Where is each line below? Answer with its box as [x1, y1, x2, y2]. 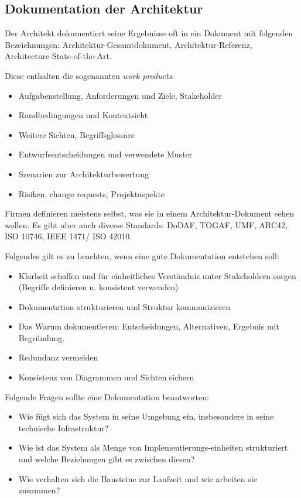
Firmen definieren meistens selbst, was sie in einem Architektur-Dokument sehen [5, 207, 295, 219]
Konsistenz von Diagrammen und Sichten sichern [18, 371, 194, 383]
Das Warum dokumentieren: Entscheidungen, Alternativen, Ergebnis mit [18, 320, 279, 332]
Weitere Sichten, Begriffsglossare [18, 128, 135, 140]
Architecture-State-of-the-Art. [5, 50, 112, 62]
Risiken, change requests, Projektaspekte [18, 187, 165, 200]
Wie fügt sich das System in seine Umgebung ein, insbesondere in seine [18, 410, 274, 423]
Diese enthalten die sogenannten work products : [5, 69, 175, 81]
